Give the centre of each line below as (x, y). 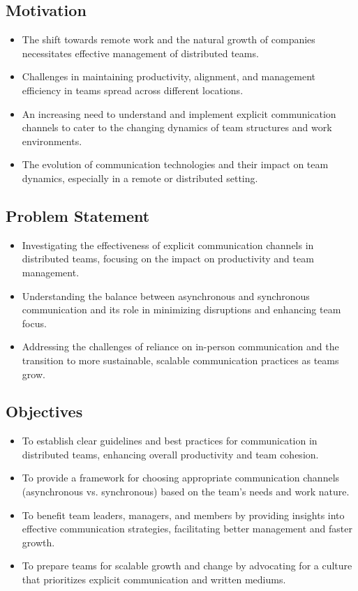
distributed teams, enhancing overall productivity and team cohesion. (170, 454)
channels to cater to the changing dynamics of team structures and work (177, 127)
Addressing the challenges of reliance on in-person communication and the (180, 346)
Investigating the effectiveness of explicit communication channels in (168, 245)
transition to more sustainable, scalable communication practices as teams (180, 360)
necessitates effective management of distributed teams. (140, 53)
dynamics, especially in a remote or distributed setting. (140, 178)
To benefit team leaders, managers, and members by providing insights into (183, 515)
